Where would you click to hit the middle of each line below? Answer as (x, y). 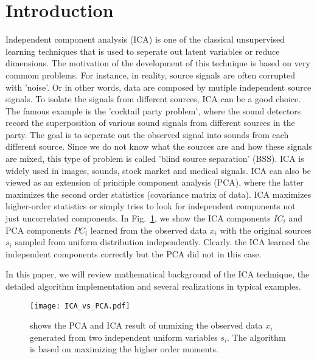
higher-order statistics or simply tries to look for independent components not (151, 206)
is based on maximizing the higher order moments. (124, 349)
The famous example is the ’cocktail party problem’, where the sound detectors (153, 110)
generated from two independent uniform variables (124, 337)
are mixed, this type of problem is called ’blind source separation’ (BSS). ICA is (155, 159)
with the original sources (266, 230)
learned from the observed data (148, 230)
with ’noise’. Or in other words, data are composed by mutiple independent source (158, 87)
